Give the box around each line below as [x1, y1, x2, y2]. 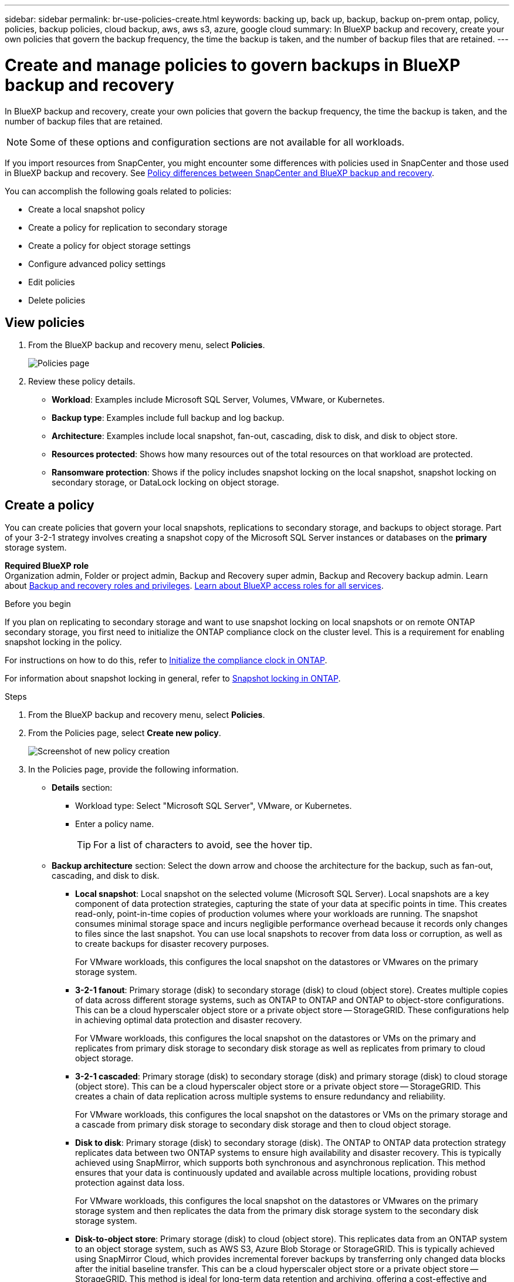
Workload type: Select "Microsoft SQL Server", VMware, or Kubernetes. [75, 801, 352, 811]
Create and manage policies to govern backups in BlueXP [5, 55, 461, 75]
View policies [5, 315, 85, 330]
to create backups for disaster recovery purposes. [75, 939, 269, 949]
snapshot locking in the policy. [5, 637, 122, 647]
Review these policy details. [28, 376, 136, 387]
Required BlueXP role [5, 561, 89, 571]
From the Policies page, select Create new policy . [28, 728, 221, 738]
